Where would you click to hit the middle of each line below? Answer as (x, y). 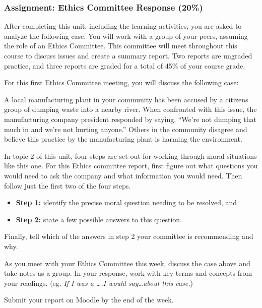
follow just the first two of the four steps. (68, 185)
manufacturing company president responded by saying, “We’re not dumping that (130, 119)
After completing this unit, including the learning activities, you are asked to (123, 26)
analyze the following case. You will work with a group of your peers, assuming (126, 36)
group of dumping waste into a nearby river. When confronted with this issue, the (130, 109)
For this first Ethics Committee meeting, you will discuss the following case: (121, 82)
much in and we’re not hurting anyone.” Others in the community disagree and (126, 129)
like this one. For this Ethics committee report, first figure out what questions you (131, 166)
